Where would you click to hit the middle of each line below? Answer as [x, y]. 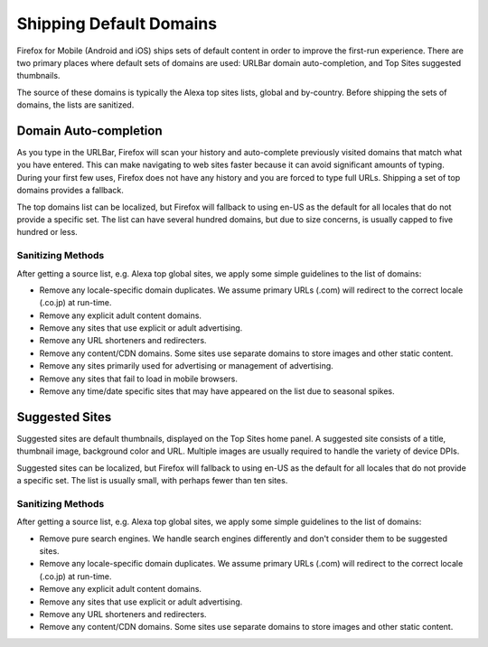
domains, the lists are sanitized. [75, 105]
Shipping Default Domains [117, 23]
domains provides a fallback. [70, 191]
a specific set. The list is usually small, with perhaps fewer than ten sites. [152, 481]
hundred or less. [47, 232]
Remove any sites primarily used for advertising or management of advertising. [186, 366]
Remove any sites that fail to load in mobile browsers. [139, 379]
